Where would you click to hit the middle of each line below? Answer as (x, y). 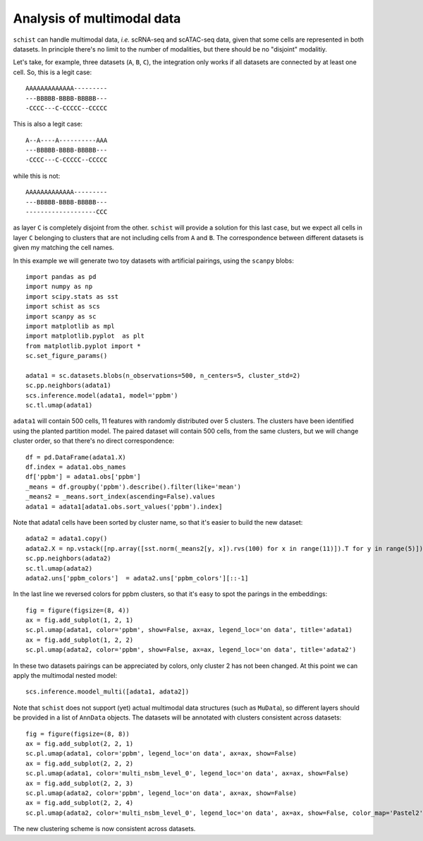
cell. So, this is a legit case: (52, 72)
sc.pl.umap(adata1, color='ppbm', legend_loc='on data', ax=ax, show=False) (161, 753)
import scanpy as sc (61, 316)
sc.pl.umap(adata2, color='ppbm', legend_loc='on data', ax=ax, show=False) (161, 793)
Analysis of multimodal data (97, 18)
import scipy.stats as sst (72, 296)
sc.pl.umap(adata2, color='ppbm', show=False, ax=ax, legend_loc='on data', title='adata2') (191, 650)
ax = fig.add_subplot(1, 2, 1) (80, 620)
